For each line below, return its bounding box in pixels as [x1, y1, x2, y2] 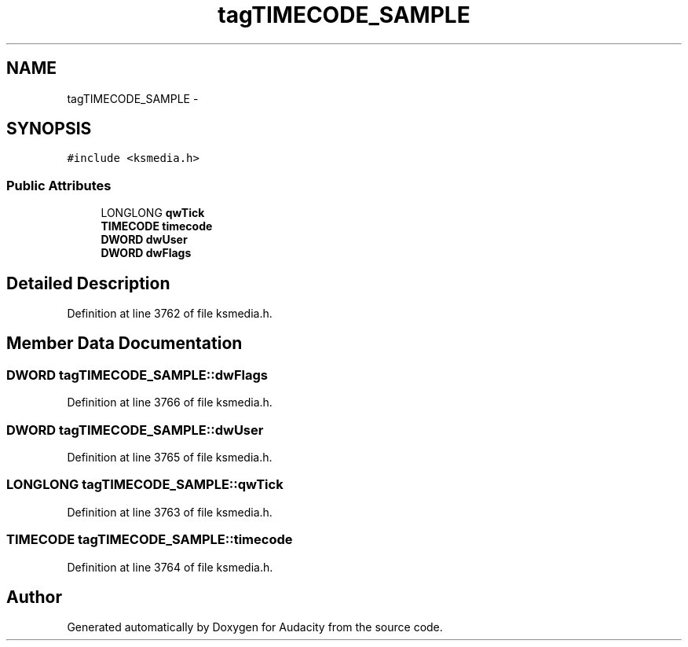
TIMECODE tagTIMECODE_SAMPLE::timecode [6, 531, 293, 548]
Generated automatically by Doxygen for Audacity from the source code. [67, 620, 443, 634]
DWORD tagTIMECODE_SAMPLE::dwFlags [6, 366, 268, 383]
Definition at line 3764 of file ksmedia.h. [67, 560, 273, 574]
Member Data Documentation [6, 333, 243, 354]
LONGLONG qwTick [101, 206, 205, 220]
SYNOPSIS [6, 119, 92, 139]
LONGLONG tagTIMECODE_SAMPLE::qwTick [6, 476, 284, 493]
